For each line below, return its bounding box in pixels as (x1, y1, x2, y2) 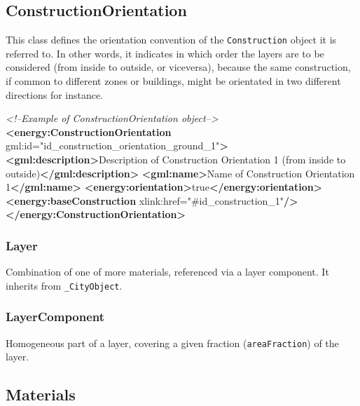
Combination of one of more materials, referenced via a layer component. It (6, 264, 329, 279)
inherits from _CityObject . (6, 278, 123, 292)
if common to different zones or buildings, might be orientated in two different (6, 74, 341, 88)
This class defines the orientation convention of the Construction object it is (6, 32, 337, 47)
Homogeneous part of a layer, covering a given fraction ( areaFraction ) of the (6, 335, 339, 350)
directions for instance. (6, 87, 104, 102)
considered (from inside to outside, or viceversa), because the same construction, (6, 60, 351, 74)
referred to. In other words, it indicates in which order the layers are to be (6, 46, 324, 60)
